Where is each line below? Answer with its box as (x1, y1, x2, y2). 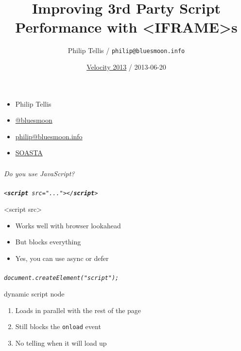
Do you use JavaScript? (4, 168, 75, 178)
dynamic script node (4, 288, 65, 298)
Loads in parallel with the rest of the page (15, 305, 141, 315)
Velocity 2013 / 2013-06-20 (86, 61, 166, 72)
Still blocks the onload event (15, 321, 101, 332)
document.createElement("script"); (4, 275, 119, 282)
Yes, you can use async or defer (15, 253, 109, 263)
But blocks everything (15, 237, 81, 247)
